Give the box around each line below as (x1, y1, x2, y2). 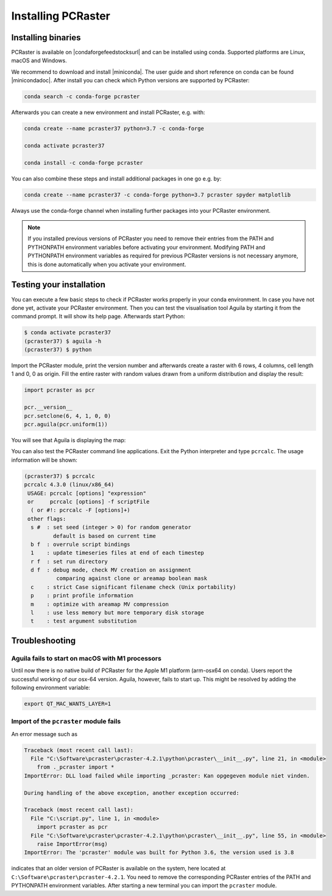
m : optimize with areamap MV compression (30, 601, 169, 607)
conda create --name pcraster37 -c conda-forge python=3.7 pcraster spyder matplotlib (24, 191, 291, 198)
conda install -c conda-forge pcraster (24, 159, 143, 166)
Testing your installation (11, 279, 106, 290)
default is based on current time (52, 532, 157, 539)
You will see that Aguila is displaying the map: (11, 437, 126, 444)
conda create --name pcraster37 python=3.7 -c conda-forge (24, 125, 204, 132)
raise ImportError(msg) (37, 840, 108, 847)
